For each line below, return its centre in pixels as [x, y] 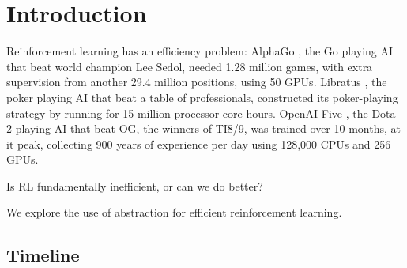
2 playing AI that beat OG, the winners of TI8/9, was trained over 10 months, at [203, 128]
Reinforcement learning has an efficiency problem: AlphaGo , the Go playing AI [200, 51]
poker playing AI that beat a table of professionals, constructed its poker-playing [202, 97]
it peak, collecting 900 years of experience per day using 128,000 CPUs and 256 [199, 143]
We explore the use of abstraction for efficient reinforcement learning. [174, 212]
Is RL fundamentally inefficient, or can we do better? [135, 185]
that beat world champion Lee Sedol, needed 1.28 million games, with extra [190, 66]
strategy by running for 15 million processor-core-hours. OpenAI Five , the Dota [201, 113]
